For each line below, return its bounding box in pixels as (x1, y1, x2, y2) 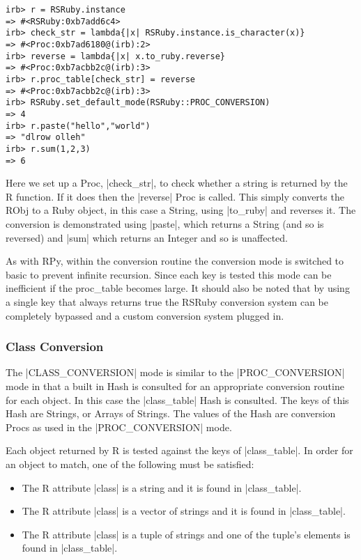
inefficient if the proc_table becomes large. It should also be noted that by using (6, 281, 350, 295)
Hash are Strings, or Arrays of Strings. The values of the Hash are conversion (6, 406, 336, 421)
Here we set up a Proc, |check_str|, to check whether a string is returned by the (6, 176, 348, 190)
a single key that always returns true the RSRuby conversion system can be (6, 294, 328, 309)
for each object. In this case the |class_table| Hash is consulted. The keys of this (6, 392, 349, 407)
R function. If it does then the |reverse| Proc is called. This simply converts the (6, 189, 344, 203)
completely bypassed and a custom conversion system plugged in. (6, 308, 284, 322)
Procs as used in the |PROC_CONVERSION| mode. (6, 419, 232, 434)
